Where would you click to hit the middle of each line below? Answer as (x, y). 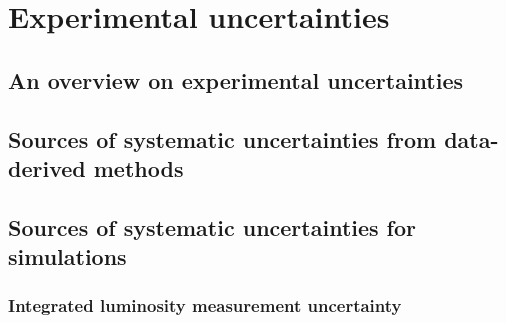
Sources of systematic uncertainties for (212, 226)
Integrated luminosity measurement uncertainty (205, 305)
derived (47, 167)
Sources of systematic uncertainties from (222, 138)
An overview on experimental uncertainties (236, 79)
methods (138, 167)
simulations (67, 256)
